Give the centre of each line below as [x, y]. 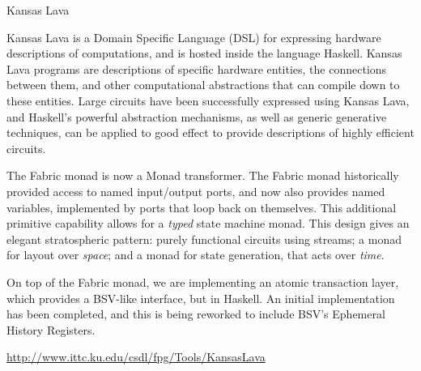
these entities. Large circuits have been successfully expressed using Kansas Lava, [208, 100]
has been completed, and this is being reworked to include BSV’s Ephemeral [196, 314]
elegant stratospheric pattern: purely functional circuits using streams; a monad [204, 239]
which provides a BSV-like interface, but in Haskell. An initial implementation [201, 298]
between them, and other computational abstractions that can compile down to [203, 85]
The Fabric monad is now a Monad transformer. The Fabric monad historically [203, 175]
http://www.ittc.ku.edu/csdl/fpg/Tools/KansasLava [136, 357]
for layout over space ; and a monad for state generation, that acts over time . [196, 255]
